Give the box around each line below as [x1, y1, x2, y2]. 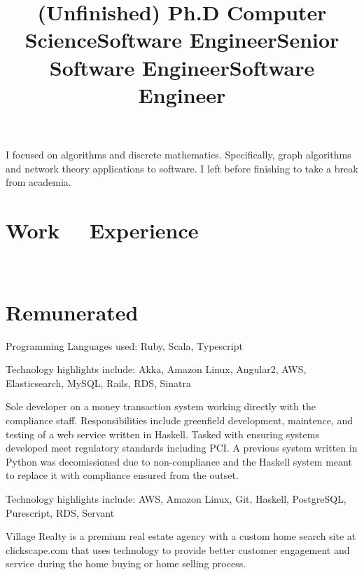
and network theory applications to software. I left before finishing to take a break [6, 161, 358, 175]
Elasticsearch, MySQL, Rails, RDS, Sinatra [6, 375, 191, 390]
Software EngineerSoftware [49, 53, 315, 81]
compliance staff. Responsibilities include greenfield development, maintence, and [6, 412, 353, 427]
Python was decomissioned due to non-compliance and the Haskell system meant [6, 454, 352, 468]
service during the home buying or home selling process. [6, 556, 246, 571]
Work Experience [6, 215, 199, 244]
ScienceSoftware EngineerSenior [24, 25, 339, 54]
